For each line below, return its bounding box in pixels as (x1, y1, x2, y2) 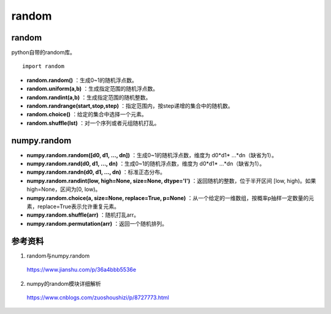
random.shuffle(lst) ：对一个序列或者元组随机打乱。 (26, 119, 160, 127)
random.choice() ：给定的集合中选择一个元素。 (26, 111, 147, 118)
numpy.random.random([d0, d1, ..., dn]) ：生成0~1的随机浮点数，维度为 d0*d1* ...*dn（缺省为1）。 (26, 151, 278, 159)
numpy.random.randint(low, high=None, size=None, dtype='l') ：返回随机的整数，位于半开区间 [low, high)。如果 (26, 177, 316, 184)
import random (22, 63, 64, 70)
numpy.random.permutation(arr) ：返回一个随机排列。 (26, 220, 168, 227)
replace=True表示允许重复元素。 (37, 203, 120, 211)
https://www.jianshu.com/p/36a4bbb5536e (26, 266, 137, 274)
